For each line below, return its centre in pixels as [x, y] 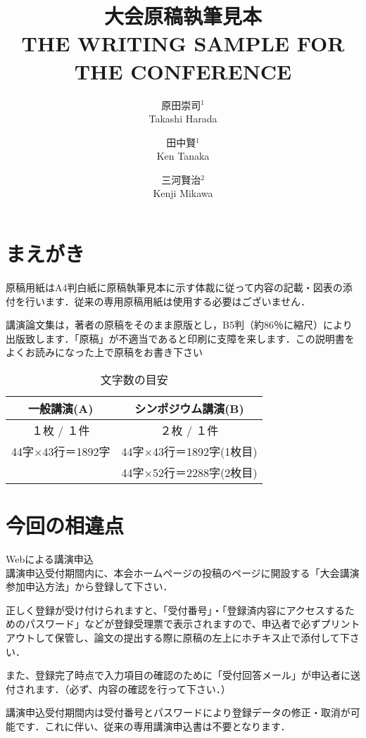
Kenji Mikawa [183, 193]
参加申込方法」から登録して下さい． [89, 586]
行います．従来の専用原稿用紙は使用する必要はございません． [168, 301]
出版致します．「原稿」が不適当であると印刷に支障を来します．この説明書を [180, 338]
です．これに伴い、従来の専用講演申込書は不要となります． [153, 726]
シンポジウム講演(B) [189, 408]
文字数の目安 [134, 379]
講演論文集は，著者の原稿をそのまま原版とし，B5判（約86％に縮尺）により [179, 325]
